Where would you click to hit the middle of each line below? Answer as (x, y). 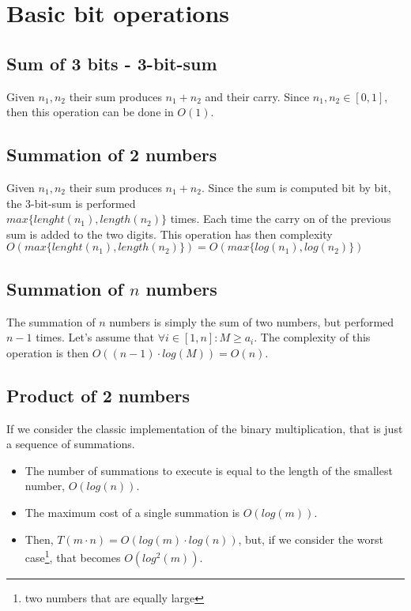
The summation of (51, 321)
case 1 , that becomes (73, 556)
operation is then (47, 352)
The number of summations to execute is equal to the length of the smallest (209, 470)
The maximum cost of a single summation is (132, 512)
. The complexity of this (312, 337)
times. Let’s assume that (95, 337)
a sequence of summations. (71, 444)
